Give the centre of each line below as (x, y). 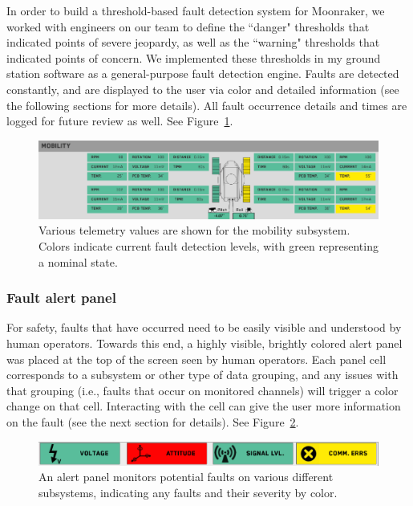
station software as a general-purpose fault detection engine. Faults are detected (203, 73)
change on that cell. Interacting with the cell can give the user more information (204, 406)
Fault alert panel (61, 298)
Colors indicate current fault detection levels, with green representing (209, 245)
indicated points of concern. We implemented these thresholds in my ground (194, 57)
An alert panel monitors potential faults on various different (186, 477)
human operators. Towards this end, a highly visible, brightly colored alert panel (204, 343)
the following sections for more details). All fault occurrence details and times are (207, 105)
